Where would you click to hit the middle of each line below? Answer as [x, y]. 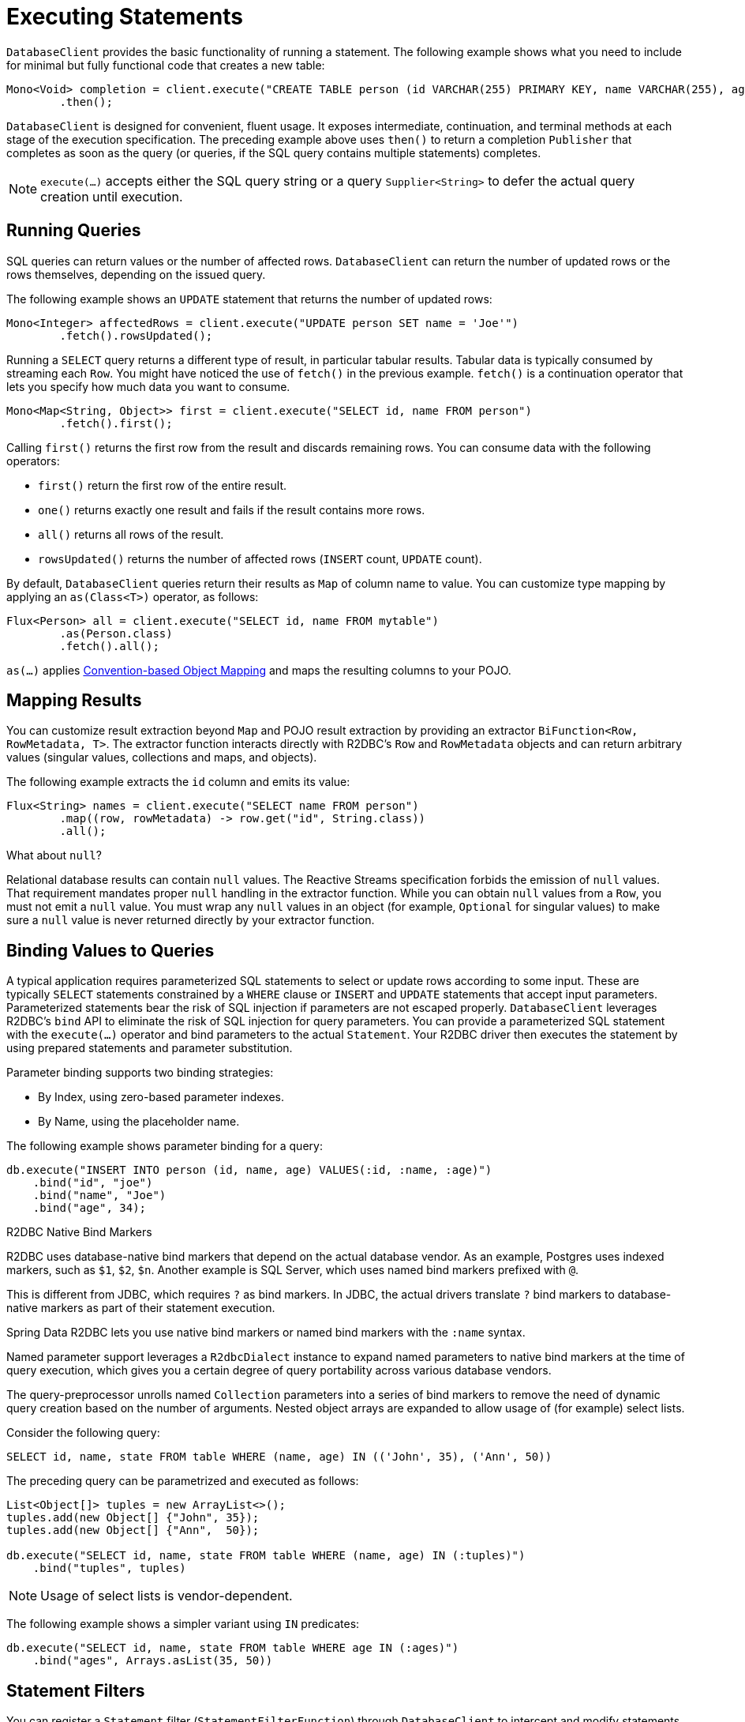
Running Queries [74, 231]
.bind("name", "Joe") [99, 1196]
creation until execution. [112, 196]
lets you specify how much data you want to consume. [148, 386]
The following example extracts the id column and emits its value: [178, 782]
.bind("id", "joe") [93, 1183]
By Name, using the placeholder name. [139, 1122]
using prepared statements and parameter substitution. [150, 1048]
